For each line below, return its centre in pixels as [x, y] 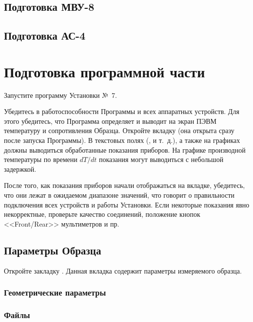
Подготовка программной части [105, 71]
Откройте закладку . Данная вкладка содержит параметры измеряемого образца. [123, 270]
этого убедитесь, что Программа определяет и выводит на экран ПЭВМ [110, 121]
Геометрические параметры [55, 292]
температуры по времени [41, 159]
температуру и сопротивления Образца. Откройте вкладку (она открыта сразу [119, 130]
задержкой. [20, 169]
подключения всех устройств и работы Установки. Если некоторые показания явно [127, 204]
